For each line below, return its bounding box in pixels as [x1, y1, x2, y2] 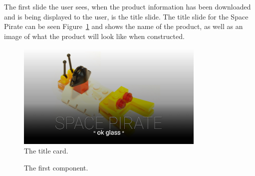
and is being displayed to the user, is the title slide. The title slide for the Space [4, 11, 249, 21]
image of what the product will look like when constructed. [4, 30, 185, 41]
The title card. [24, 145, 68, 156]
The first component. [24, 162, 88, 172]
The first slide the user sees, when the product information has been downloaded [4, 1, 251, 11]
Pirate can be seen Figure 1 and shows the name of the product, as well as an [4, 21, 243, 31]
